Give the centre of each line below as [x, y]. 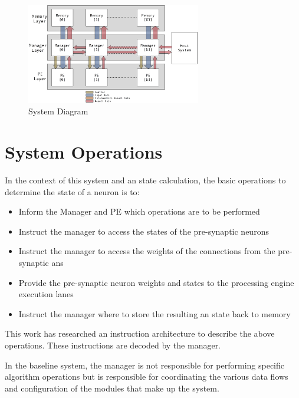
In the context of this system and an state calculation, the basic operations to [145, 180]
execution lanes [46, 294]
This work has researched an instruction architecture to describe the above [140, 333]
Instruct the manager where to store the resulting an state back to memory [155, 313]
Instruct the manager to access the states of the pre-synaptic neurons [144, 231]
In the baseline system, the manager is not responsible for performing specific [144, 365]
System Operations [84, 152]
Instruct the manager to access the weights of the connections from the [147, 251]
